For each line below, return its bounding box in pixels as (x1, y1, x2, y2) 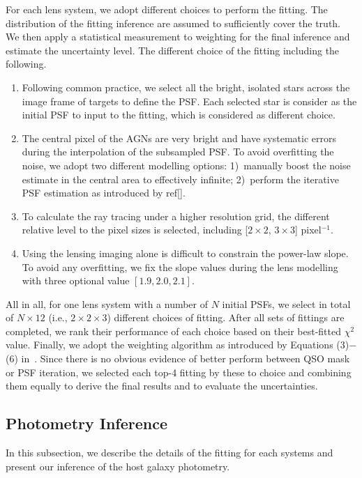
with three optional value (22, 273, 130, 288)
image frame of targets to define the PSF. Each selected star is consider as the (22, 93, 357, 108)
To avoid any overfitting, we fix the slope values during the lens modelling (22, 259, 338, 274)
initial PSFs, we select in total (222, 296, 351, 311)
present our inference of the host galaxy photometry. (6, 458, 230, 473)
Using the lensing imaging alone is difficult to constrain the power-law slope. (22, 245, 349, 260)
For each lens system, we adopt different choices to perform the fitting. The (6, 2, 328, 16)
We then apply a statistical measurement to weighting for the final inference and (6, 29, 350, 44)
